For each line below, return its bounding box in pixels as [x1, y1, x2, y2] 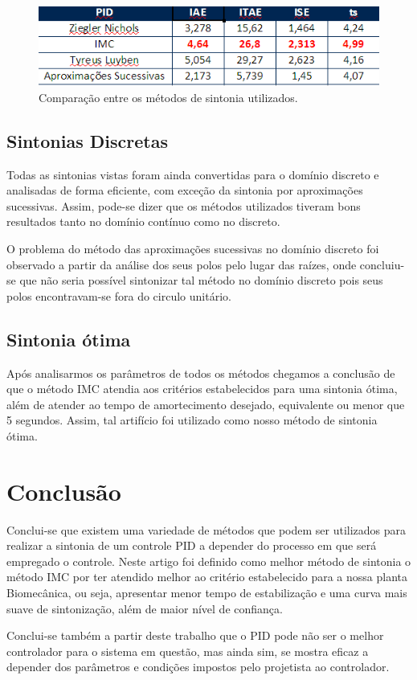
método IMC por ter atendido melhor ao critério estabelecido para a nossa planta [6, 568, 408, 585]
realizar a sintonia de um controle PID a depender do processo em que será [6, 537, 377, 554]
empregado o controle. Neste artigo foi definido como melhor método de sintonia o [6, 552, 411, 569]
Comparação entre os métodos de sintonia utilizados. [39, 88, 298, 105]
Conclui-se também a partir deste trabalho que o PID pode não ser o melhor [6, 627, 384, 644]
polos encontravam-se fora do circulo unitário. [6, 287, 231, 304]
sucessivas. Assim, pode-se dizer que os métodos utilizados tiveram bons [6, 197, 361, 214]
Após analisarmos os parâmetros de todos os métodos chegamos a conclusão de [6, 364, 395, 381]
